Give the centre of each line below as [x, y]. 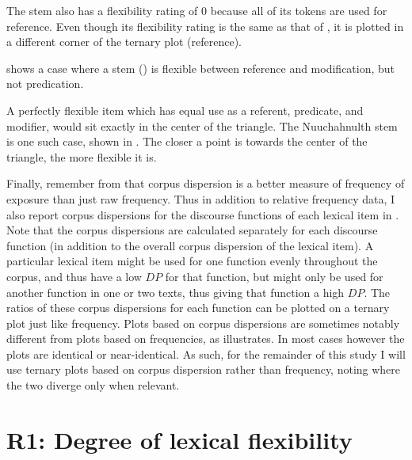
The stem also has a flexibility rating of [102, 10]
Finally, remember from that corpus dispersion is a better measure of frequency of [206, 183]
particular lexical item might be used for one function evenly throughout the [192, 261]
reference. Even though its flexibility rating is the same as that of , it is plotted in [205, 26]
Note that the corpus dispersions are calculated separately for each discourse [192, 230]
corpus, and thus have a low [74, 276]
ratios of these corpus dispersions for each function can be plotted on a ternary [198, 308]
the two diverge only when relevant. [93, 385]
